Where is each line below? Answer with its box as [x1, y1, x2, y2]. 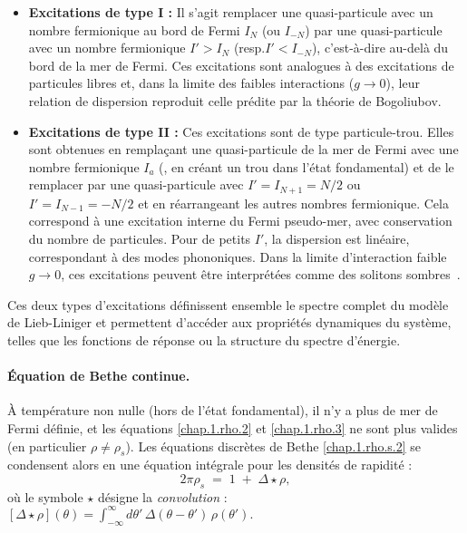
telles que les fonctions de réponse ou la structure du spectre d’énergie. [7, 330, 401, 349]
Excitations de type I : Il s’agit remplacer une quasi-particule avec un [28, 3, 433, 21]
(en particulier [7, 436, 87, 455]
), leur [385, 73, 420, 92]
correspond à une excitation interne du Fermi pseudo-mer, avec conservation [28, 211, 452, 230]
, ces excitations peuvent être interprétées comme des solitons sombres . [61, 265, 461, 284]
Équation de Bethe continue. [7, 366, 190, 385]
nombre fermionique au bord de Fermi [28, 20, 240, 39]
